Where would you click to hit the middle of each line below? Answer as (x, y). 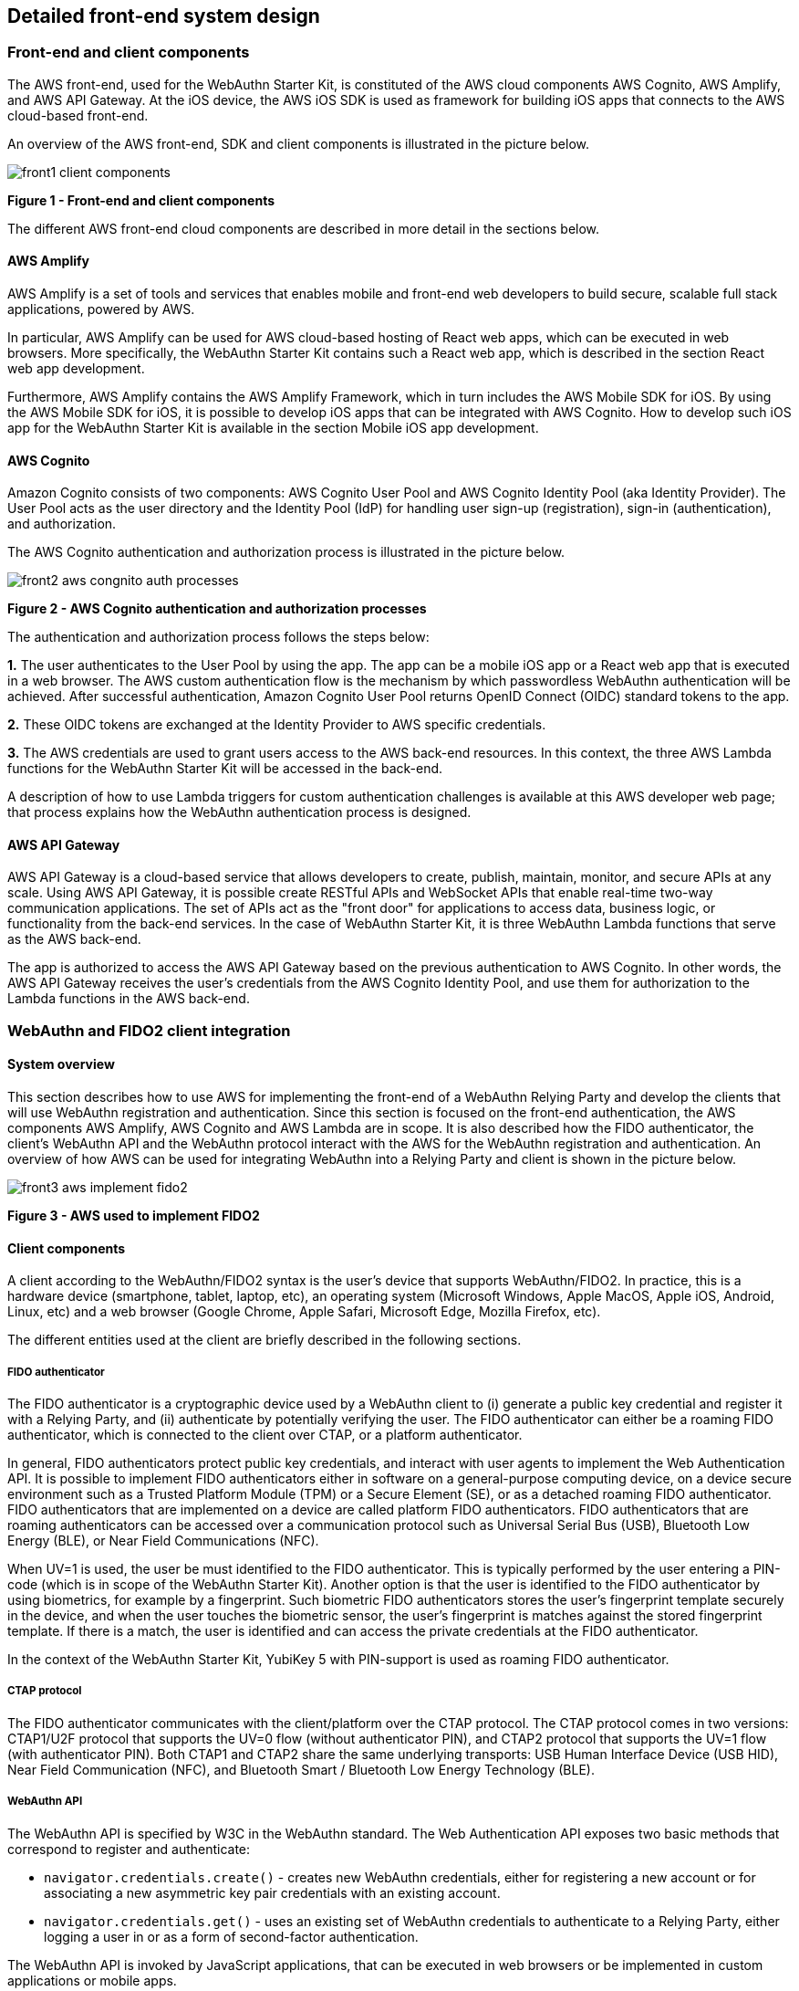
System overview (61, 1064)
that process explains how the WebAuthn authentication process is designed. (239, 812)
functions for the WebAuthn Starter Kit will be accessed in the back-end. (225, 769)
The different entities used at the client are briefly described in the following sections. (265, 1340)
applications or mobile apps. (92, 1980)
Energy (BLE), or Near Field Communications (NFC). (163, 1541)
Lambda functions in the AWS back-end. (129, 999)
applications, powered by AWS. (101, 309)
